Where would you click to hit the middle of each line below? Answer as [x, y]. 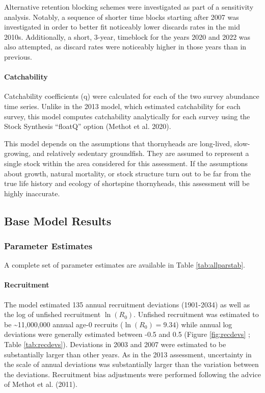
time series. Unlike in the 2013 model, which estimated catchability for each [122, 106]
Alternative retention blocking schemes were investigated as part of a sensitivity [129, 7]
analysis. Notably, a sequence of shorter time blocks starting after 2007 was [122, 17]
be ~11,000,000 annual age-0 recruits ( [64, 324]
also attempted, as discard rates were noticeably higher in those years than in [125, 47]
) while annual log [204, 324]
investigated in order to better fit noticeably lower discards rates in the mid [122, 27]
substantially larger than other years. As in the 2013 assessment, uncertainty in [128, 354]
